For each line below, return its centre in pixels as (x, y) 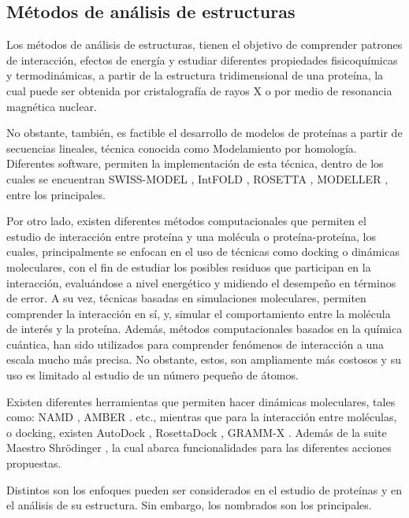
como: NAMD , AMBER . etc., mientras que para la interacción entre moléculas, (202, 417)
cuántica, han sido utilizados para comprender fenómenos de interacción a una (195, 344)
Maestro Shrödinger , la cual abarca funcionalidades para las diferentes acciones (199, 448)
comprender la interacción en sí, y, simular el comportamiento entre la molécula (199, 313)
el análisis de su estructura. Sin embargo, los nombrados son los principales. (189, 505)
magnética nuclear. (52, 106)
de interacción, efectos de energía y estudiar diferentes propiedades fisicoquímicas (202, 59)
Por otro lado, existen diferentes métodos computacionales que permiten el (186, 221)
